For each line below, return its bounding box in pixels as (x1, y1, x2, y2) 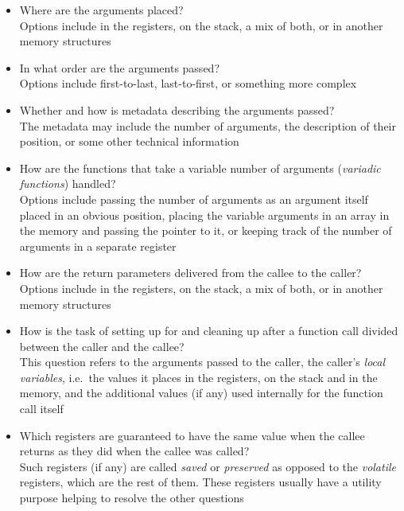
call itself (19, 400, 64, 417)
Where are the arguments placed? (19, 2, 184, 18)
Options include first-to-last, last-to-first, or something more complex (19, 75, 357, 92)
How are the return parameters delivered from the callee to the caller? (19, 264, 362, 281)
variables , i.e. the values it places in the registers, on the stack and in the (19, 369, 378, 385)
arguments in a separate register (19, 237, 177, 254)
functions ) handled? (19, 175, 116, 192)
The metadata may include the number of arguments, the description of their (19, 117, 396, 134)
